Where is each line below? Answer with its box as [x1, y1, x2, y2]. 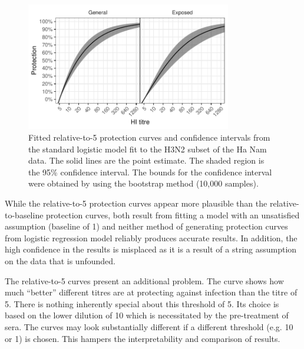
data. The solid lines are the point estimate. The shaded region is [28, 154, 265, 167]
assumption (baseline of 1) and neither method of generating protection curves [5, 220, 288, 232]
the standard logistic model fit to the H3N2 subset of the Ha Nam [28, 142, 267, 155]
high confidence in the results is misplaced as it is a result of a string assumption [5, 243, 297, 255]
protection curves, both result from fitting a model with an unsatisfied [46, 208, 300, 221]
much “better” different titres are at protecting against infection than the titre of [5, 286, 298, 298]
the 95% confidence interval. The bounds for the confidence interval [28, 165, 272, 178]
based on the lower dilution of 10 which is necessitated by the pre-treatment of [5, 309, 289, 321]
